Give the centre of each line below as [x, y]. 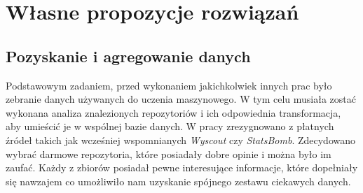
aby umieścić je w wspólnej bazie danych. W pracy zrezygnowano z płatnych [170, 126]
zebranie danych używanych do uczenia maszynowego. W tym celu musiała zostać [181, 99]
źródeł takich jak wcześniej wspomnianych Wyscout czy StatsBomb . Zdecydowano [180, 140]
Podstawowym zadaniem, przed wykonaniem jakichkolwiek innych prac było [169, 85]
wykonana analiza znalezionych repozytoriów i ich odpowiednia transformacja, [173, 112]
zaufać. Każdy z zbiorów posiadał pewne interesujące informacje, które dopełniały [182, 167]
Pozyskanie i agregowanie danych [128, 56]
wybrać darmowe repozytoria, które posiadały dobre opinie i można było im [169, 153]
